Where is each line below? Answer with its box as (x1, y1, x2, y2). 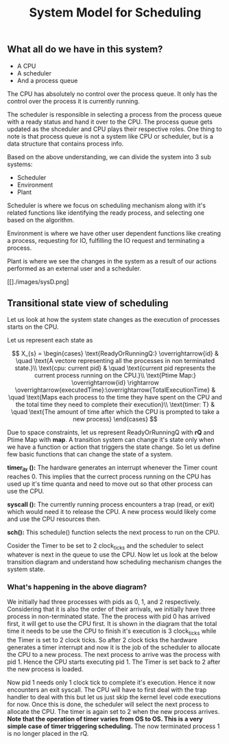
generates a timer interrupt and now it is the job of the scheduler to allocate (7, 643, 221, 651)
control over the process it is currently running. (7, 97, 141, 105)
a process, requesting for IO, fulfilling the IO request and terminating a (7, 236, 205, 244)
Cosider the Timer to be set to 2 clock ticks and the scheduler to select (7, 542, 204, 552)
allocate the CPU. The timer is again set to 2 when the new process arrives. (7, 708, 220, 716)
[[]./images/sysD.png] (7, 277, 69, 286)
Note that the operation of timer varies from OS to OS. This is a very (7, 715, 204, 723)
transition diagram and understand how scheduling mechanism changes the (7, 558, 222, 566)
